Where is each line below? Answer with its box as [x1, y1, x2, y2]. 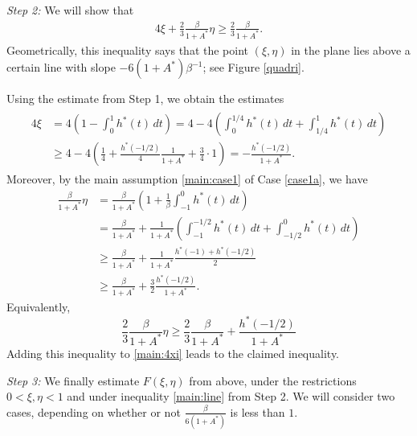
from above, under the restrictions [189, 372, 357, 389]
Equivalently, [6, 298, 71, 315]
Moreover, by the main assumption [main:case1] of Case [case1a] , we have [6, 171, 368, 187]
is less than [230, 403, 285, 420]
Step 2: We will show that [6, 2, 134, 18]
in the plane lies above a [291, 41, 411, 58]
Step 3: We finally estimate [6, 372, 140, 389]
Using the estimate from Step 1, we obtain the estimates [6, 90, 284, 107]
